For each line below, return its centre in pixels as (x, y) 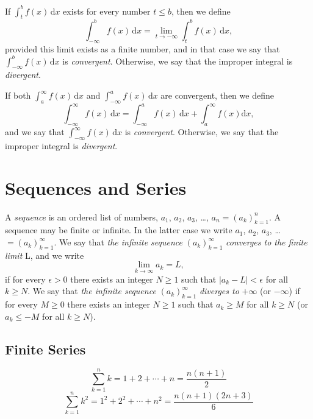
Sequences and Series (96, 187)
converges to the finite (267, 242)
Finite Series (45, 349)
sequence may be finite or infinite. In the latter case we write (119, 230)
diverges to (219, 291)
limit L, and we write (45, 255)
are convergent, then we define (217, 95)
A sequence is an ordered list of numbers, (81, 217)
